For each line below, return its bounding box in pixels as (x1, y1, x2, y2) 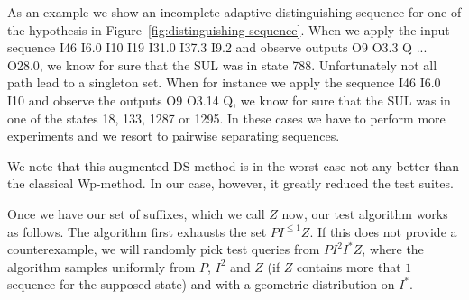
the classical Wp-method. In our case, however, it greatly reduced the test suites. (7, 174, 454, 193)
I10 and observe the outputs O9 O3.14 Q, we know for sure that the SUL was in (7, 90, 451, 109)
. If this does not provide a (309, 222, 457, 241)
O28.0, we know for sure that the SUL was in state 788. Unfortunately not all (7, 55, 437, 74)
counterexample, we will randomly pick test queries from (7, 240, 320, 259)
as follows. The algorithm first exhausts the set (7, 222, 267, 241)
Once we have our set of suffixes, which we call (7, 204, 265, 223)
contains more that (297, 257, 401, 276)
